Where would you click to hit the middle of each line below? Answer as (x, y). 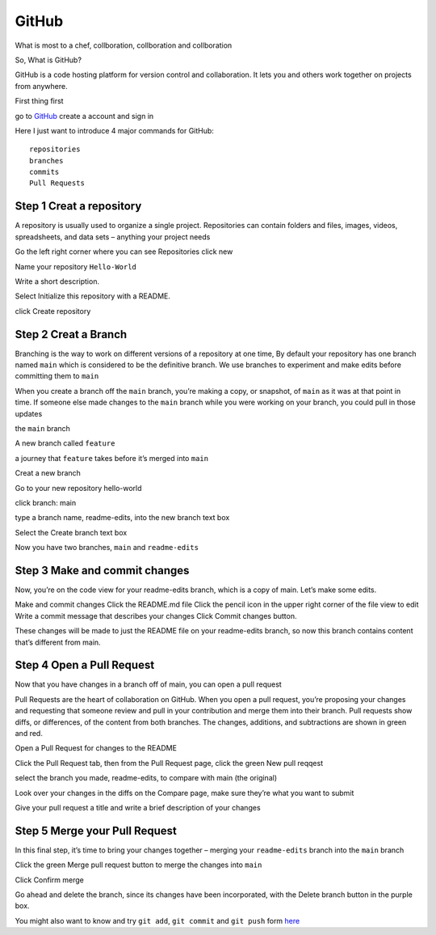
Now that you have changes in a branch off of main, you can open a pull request (148, 684)
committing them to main (57, 376)
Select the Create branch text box (71, 532)
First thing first (39, 101)
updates (29, 413)
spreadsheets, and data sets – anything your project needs (113, 237)
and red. (29, 734)
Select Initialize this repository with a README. (93, 296)
